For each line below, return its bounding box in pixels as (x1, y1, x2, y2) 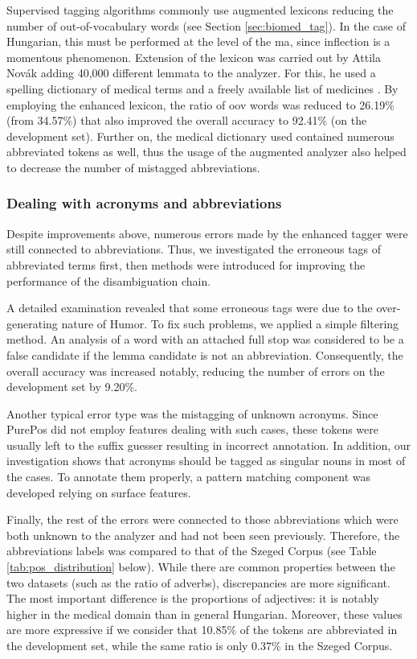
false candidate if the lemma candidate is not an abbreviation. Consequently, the (6, 346, 403, 363)
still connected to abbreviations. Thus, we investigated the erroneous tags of (6, 241, 382, 257)
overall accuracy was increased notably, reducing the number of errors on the (6, 362, 385, 379)
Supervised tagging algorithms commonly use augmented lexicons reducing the (6, 2, 394, 18)
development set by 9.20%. (6, 378, 138, 395)
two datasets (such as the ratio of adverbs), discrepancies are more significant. (6, 574, 390, 591)
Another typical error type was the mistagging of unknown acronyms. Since (6, 405, 378, 422)
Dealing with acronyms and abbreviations (6, 193, 282, 213)
